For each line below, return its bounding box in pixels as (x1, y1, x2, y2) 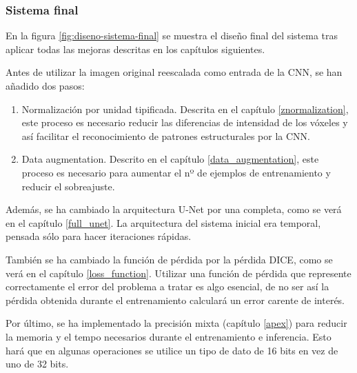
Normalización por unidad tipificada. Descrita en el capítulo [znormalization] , (21, 101, 349, 116)
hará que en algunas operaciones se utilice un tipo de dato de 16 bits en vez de (6, 343, 338, 357)
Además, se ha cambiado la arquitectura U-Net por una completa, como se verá (6, 202, 342, 216)
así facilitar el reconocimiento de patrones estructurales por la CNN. (21, 128, 310, 143)
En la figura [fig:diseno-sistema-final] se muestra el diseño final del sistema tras (6, 28, 338, 43)
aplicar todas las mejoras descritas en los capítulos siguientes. (6, 41, 265, 56)
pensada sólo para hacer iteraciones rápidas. (6, 229, 192, 243)
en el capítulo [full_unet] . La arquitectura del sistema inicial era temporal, (6, 215, 321, 230)
